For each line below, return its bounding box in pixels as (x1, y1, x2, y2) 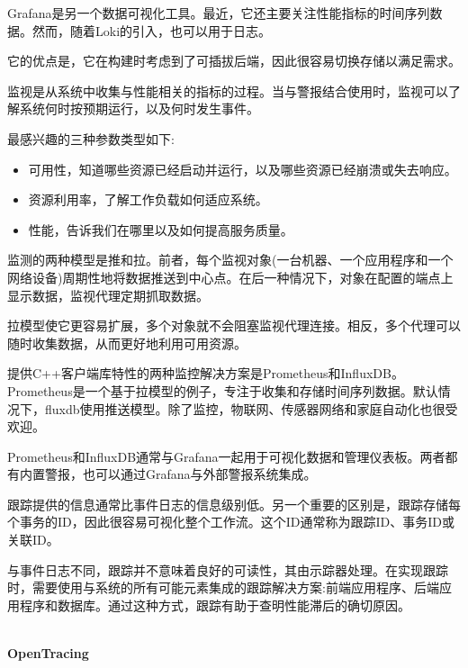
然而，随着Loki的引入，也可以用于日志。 (31, 21, 272, 40)
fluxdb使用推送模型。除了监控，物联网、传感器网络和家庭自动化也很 (44, 399, 445, 418)
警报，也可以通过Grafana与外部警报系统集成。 (44, 465, 317, 483)
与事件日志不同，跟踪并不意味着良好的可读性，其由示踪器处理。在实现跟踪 (7, 560, 448, 579)
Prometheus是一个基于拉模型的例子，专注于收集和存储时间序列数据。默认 (7, 381, 438, 400)
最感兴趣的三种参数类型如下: (7, 129, 175, 148)
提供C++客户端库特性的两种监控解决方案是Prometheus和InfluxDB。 (7, 364, 404, 383)
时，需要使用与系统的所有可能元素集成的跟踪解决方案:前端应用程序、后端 (7, 578, 439, 597)
